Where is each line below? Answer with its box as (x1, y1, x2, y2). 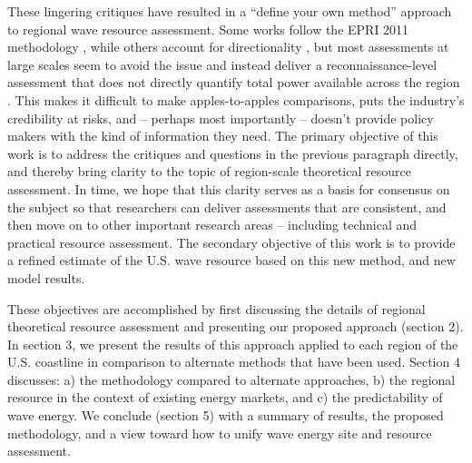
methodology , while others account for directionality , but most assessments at (7, 37, 449, 56)
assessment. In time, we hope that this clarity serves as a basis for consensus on (7, 179, 450, 198)
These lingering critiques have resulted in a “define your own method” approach (7, 2, 452, 20)
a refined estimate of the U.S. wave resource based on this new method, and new (7, 251, 456, 270)
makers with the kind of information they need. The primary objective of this (7, 126, 438, 145)
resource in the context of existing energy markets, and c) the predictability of (7, 388, 443, 407)
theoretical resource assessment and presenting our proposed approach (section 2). (7, 317, 464, 336)
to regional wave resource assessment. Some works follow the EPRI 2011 (7, 19, 409, 38)
